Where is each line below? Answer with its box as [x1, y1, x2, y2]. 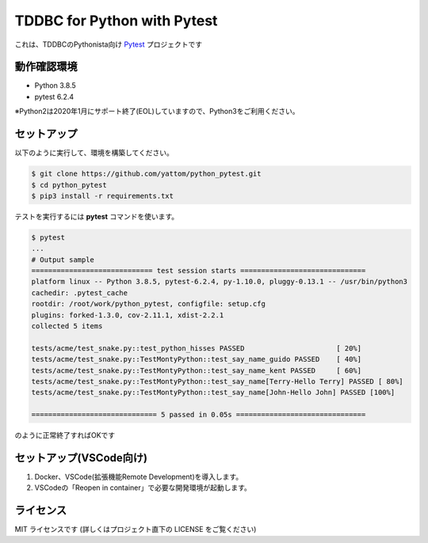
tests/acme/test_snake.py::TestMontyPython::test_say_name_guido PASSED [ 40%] [31, 355, 362, 364]
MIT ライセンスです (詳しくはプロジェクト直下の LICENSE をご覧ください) [14, 525, 257, 534]
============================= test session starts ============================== [31, 266, 366, 275]
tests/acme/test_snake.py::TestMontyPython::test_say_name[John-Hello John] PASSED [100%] [31, 388, 396, 397]
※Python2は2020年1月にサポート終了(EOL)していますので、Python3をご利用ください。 [14, 107, 300, 116]
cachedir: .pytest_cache [31, 288, 128, 297]
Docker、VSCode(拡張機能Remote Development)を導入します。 [34, 472, 243, 482]
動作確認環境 [14, 60, 78, 74]
